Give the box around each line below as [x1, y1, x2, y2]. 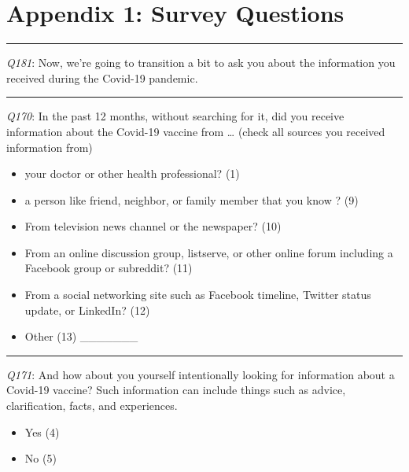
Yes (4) [24, 423, 60, 440]
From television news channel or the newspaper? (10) [24, 218, 282, 234]
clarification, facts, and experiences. [6, 397, 178, 414]
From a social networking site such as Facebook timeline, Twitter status [24, 286, 371, 303]
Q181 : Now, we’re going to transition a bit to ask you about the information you [6, 54, 396, 71]
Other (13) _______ [24, 328, 138, 345]
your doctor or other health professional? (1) [24, 165, 240, 182]
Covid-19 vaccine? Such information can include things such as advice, [6, 382, 346, 398]
